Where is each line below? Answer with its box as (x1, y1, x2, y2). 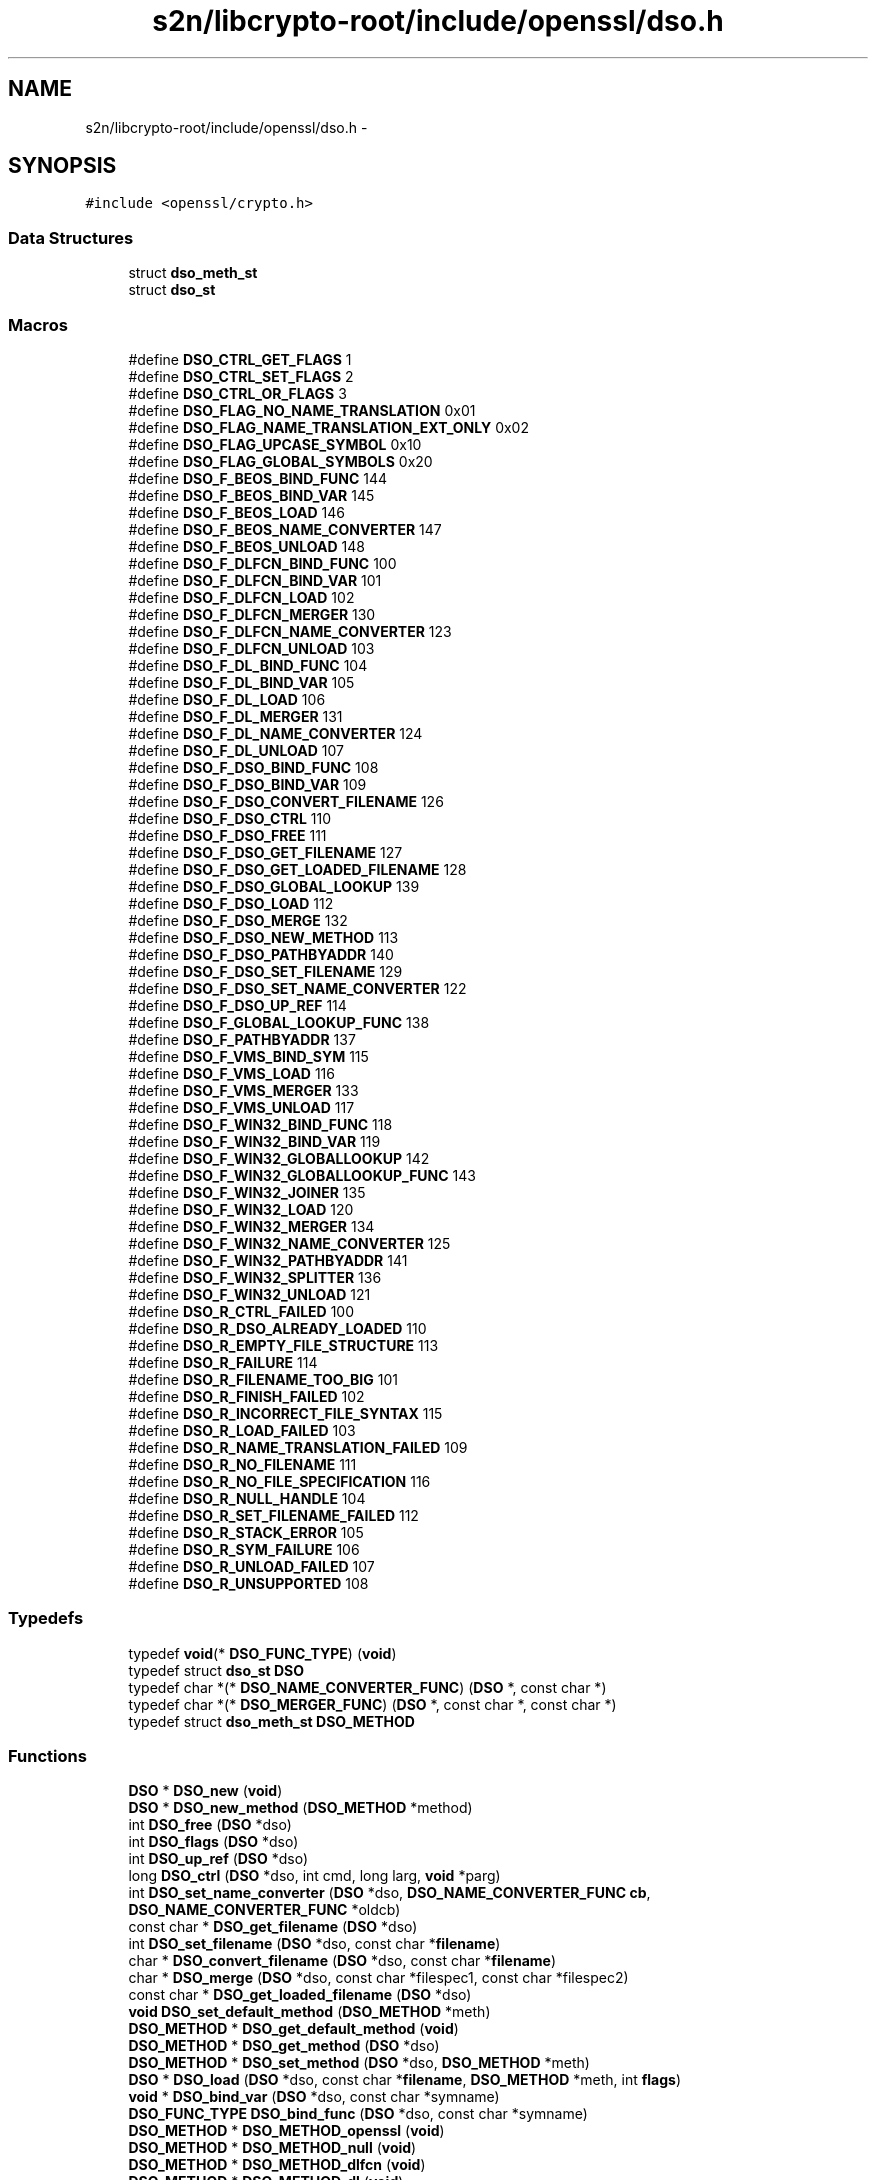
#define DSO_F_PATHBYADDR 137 (128, 1030, 356, 1048)
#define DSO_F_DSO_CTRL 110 (128, 809, 332, 827)
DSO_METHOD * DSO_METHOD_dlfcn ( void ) (128, 2156, 426, 2174)
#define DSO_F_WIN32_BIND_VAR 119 (128, 1132, 381, 1150)
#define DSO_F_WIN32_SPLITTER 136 (128, 1268, 382, 1286)
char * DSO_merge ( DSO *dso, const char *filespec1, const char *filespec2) (128, 1969, 629, 1987)
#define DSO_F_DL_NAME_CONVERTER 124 (128, 724, 423, 742)
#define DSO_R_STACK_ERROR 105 (128, 1523, 364, 1541)
